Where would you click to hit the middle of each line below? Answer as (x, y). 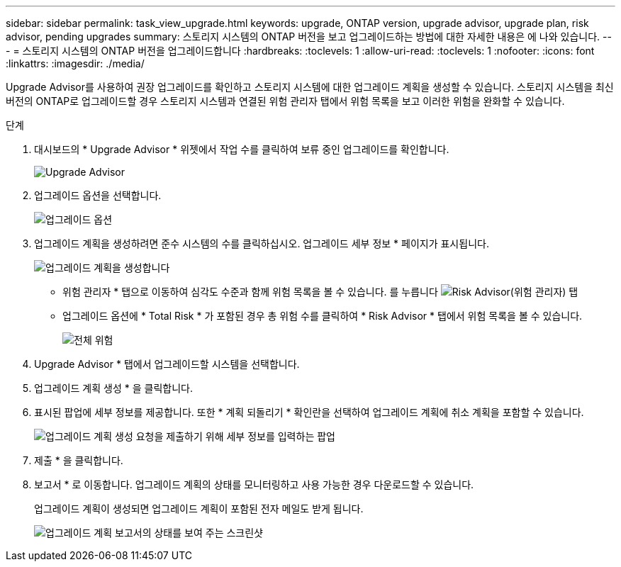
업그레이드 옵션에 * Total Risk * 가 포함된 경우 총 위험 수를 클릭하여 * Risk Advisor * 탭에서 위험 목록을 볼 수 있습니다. (323, 316)
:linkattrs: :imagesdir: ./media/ (75, 63)
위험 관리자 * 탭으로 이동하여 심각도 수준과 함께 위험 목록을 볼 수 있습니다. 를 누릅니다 (250, 292)
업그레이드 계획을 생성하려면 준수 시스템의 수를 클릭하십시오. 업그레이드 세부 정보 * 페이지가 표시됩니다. (262, 243)
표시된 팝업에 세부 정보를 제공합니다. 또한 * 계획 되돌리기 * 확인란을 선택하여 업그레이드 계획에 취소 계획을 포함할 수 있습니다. (309, 412)
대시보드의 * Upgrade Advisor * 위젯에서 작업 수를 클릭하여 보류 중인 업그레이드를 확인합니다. (242, 149)
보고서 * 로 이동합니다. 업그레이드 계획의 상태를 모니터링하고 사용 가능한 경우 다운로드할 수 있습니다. (254, 484)
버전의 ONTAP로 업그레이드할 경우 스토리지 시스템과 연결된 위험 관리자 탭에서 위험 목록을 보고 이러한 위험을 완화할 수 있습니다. (285, 101)
